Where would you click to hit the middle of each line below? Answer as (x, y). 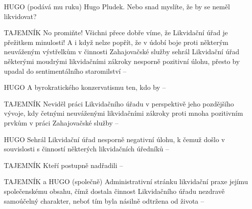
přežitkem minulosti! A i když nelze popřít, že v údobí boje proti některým (116, 42)
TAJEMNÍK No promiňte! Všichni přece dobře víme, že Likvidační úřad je (116, 32)
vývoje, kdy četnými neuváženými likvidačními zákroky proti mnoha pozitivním (124, 113)
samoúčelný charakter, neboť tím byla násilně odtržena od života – (104, 200)
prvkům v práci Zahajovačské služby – (61, 122)
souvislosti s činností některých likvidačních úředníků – (87, 149)
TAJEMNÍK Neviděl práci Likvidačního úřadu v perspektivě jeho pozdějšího (119, 103)
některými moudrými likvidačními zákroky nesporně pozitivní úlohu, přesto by (122, 61)
